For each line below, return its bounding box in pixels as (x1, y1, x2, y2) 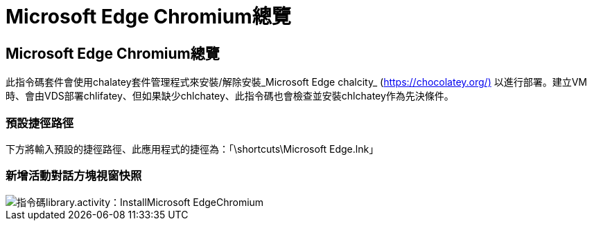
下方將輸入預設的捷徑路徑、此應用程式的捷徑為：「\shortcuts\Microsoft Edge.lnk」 (6, 142, 379, 155)
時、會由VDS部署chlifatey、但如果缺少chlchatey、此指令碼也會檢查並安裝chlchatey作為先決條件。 (6, 90, 454, 102)
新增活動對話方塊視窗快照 (6, 169, 142, 183)
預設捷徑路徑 (6, 115, 74, 130)
